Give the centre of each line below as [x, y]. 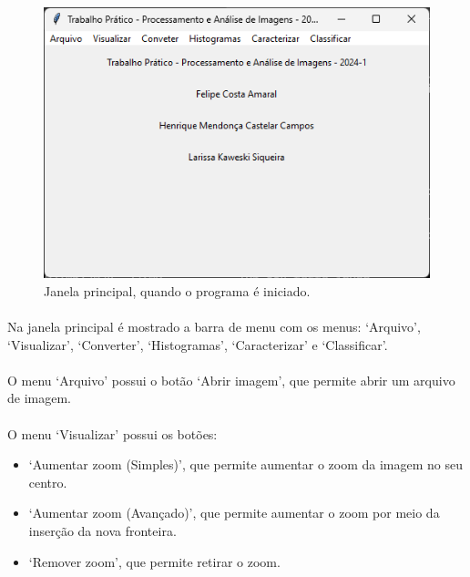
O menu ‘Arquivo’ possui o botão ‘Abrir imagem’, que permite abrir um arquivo [231, 380]
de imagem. [39, 398]
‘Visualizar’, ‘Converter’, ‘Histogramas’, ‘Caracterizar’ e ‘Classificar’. [198, 344]
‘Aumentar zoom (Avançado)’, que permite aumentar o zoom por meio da [234, 513]
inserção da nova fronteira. [102, 531]
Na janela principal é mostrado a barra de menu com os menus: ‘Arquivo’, [214, 327]
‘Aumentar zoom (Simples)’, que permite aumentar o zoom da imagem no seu [246, 464]
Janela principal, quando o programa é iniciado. [177, 290]
